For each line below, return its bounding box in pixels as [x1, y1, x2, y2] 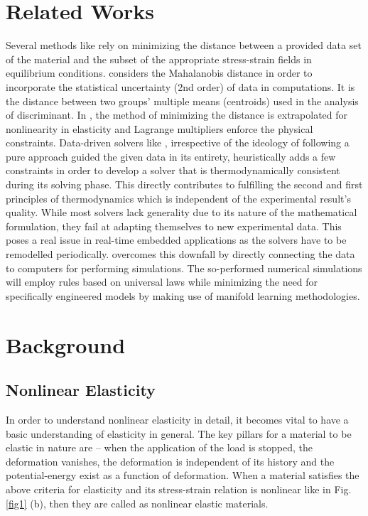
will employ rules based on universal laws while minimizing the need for [6, 274, 318, 289]
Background [6, 330, 126, 359]
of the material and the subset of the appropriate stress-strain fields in [6, 51, 312, 66]
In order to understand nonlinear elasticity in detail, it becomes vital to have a [6, 412, 349, 426]
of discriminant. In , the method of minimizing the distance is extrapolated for [6, 107, 348, 122]
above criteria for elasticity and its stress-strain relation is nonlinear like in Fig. [6, 481, 352, 496]
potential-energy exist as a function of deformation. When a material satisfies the [6, 468, 359, 483]
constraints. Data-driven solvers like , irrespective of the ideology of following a [6, 135, 350, 150]
